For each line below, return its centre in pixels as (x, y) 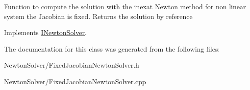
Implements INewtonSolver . (45, 32)
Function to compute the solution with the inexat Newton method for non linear (125, 6)
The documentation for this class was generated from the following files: (112, 48)
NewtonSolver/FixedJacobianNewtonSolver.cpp (75, 81)
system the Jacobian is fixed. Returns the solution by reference (98, 16)
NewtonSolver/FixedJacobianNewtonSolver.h (72, 65)
